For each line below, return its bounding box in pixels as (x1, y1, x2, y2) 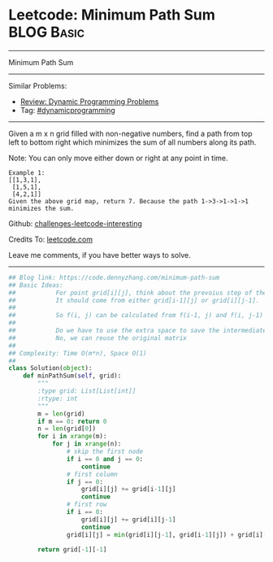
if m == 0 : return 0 (37, 417, 107, 425)
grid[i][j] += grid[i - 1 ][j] (80, 486, 176, 494)
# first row (66, 500, 107, 509)
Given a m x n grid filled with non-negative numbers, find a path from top (8, 129, 253, 138)
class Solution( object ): (8, 364, 93, 372)
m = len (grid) (37, 409, 85, 418)
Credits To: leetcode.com (8, 234, 93, 244)
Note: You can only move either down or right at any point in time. (8, 153, 229, 163)
